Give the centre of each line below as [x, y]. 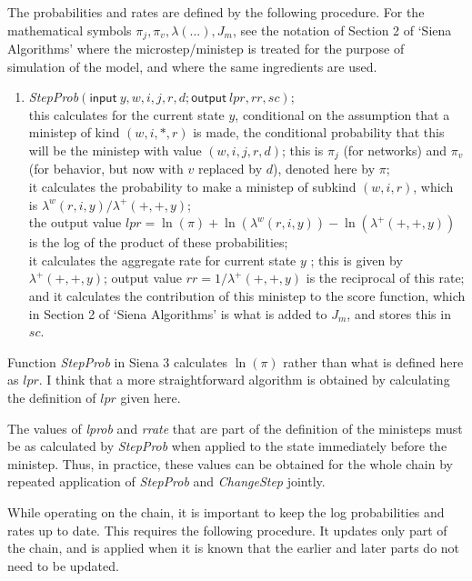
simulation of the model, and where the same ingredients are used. [192, 66]
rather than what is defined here [373, 361]
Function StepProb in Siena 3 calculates [118, 361]
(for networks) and [395, 150]
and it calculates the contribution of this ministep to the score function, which [247, 296]
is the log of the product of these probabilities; [158, 242]
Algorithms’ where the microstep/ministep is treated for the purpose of [206, 49]
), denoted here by [324, 169]
